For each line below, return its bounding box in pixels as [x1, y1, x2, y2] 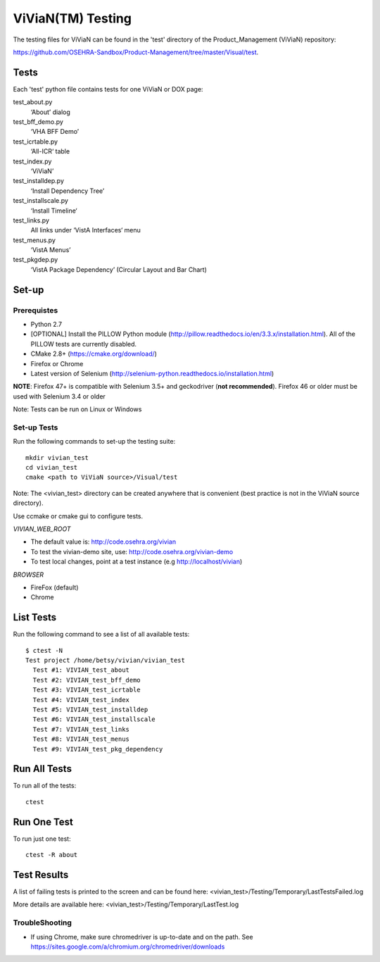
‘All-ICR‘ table [30, 147, 70, 156]
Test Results [13, 868, 69, 880]
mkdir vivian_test [25, 454, 89, 461]
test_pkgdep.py [13, 256, 58, 264]
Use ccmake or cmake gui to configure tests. [13, 511, 144, 520]
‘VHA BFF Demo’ [30, 127, 80, 136]
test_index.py [13, 157, 52, 165]
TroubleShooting [13, 918, 72, 927]
